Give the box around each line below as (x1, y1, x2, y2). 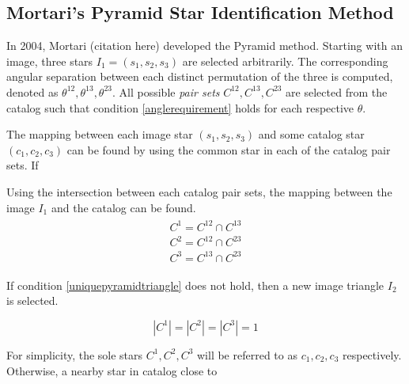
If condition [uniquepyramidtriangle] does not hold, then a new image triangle (6, 276, 384, 293)
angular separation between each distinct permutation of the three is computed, (6, 68, 393, 85)
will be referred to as (196, 346, 297, 363)
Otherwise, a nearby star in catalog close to (6, 362, 218, 378)
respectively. (343, 346, 402, 363)
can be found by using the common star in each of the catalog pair (66, 141, 391, 158)
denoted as (6, 83, 59, 100)
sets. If (6, 157, 39, 173)
